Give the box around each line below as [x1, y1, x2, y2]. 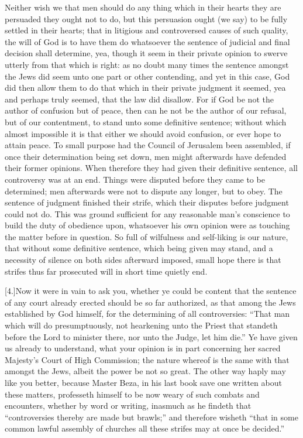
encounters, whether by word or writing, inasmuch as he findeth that [5, 399, 252, 412]
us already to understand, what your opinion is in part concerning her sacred [5, 342, 281, 354]
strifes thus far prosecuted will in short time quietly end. [5, 265, 208, 277]
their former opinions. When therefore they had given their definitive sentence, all [5, 162, 298, 174]
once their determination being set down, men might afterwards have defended [5, 150, 287, 162]
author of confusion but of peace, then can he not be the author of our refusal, [5, 104, 287, 117]
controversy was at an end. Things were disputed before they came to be [5, 173, 265, 185]
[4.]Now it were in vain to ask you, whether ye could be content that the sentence [5, 285, 297, 297]
